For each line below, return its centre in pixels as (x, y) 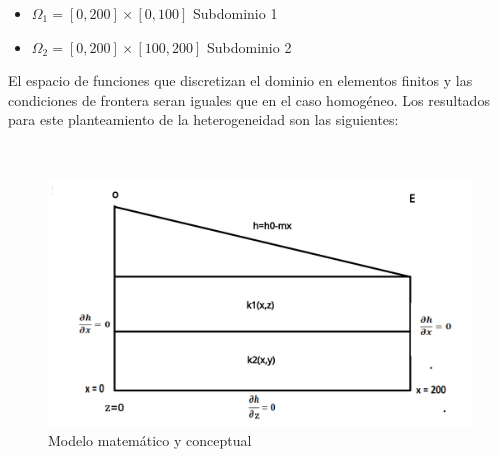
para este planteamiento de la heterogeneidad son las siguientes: (203, 119)
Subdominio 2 (249, 46)
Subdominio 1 (235, 13)
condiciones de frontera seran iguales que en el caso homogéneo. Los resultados (249, 99)
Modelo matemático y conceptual (150, 439)
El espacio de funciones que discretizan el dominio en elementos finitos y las (240, 80)
